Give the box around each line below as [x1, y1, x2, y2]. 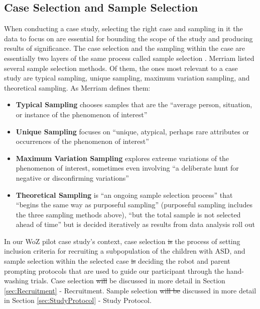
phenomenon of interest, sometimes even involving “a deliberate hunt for [16, 163, 239, 173]
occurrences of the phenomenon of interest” [16, 136, 149, 146]
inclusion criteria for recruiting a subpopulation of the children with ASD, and [4, 246, 245, 256]
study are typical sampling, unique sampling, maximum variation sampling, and [4, 72, 250, 83]
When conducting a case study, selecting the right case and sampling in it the [4, 23, 243, 34]
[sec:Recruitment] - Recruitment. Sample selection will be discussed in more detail [4, 285, 256, 295]
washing [4, 275, 29, 286]
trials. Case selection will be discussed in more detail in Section [31, 275, 225, 286]
